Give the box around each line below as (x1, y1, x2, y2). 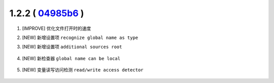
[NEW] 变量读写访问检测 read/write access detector (22, 67, 144, 73)
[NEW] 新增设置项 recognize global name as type (22, 34, 139, 40)
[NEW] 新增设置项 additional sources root (22, 44, 122, 50)
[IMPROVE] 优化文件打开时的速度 (22, 25, 91, 31)
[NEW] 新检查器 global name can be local (22, 55, 121, 61)
